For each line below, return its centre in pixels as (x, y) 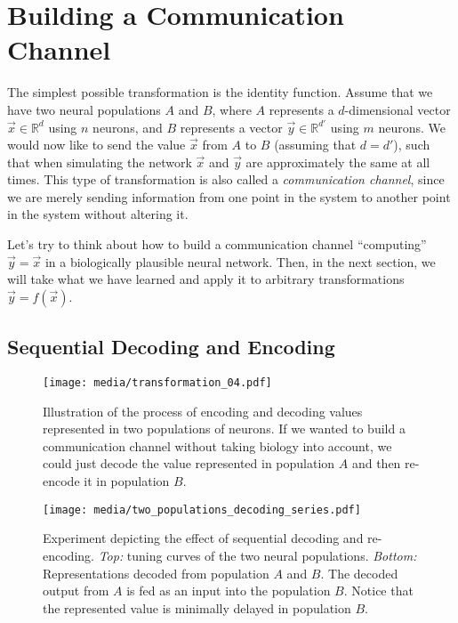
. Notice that (378, 591)
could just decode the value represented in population (189, 463)
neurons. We (412, 127)
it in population (127, 481)
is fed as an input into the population (229, 591)
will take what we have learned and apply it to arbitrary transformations (206, 279)
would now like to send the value (96, 145)
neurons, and (128, 127)
